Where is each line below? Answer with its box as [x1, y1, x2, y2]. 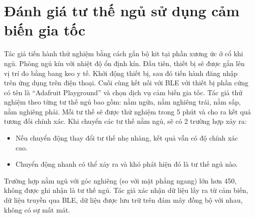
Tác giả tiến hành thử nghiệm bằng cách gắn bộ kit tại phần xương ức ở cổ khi [4, 48, 243, 59]
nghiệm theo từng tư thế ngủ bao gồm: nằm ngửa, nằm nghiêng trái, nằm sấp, [4, 97, 241, 107]
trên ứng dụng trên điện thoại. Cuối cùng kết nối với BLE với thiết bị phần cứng [4, 77, 249, 88]
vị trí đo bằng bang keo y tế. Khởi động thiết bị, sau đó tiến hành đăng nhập [4, 68, 238, 78]
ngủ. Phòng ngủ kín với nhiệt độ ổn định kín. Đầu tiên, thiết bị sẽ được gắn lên [4, 58, 245, 68]
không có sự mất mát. [4, 204, 70, 215]
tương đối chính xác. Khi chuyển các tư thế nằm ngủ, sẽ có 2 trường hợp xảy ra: [4, 116, 247, 126]
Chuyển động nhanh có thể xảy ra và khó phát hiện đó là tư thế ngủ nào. [15, 159, 238, 169]
